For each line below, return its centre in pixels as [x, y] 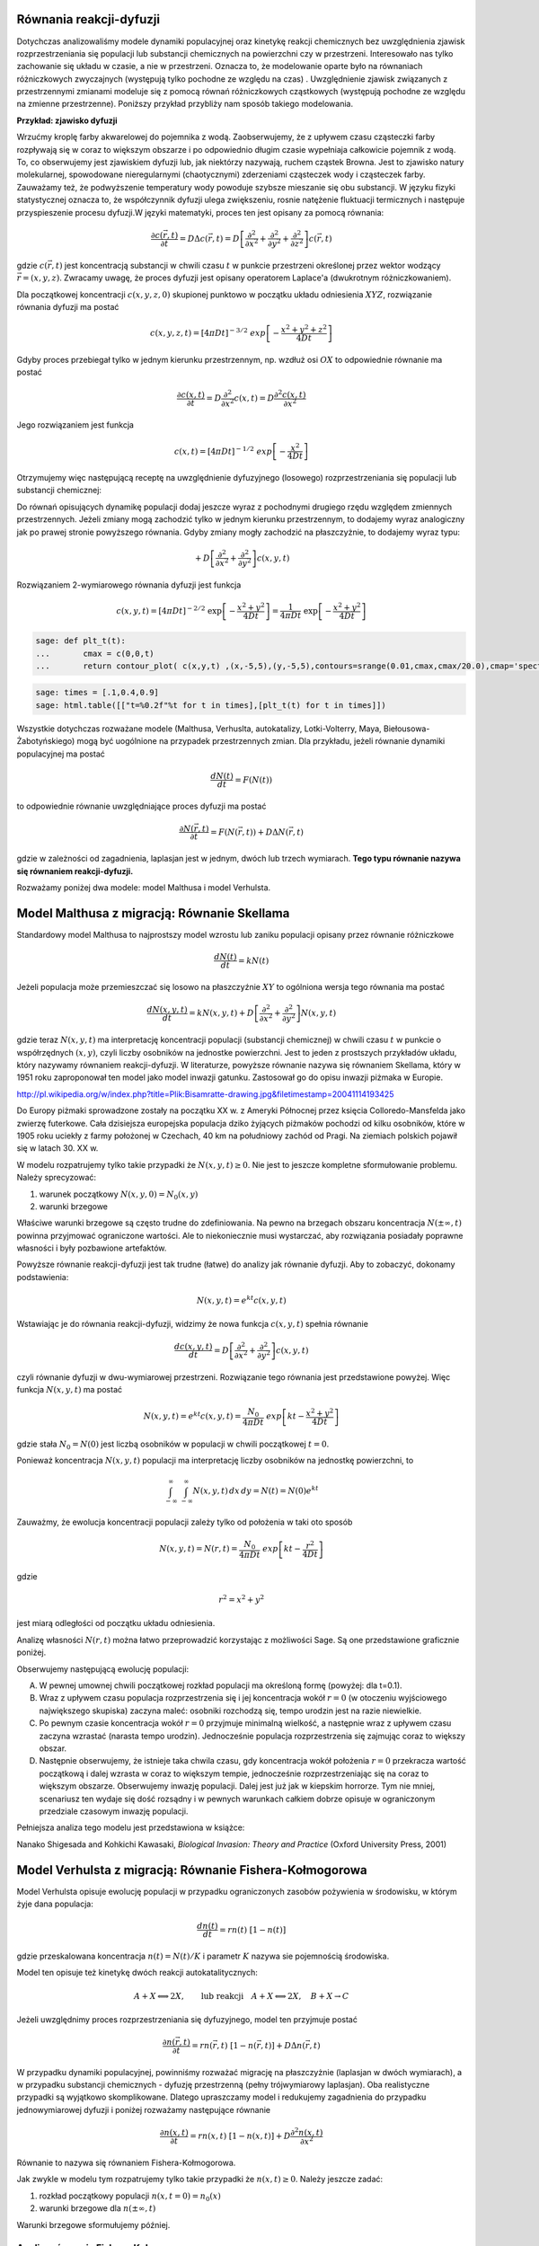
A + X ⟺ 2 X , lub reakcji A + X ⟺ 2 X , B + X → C [241, 1996]
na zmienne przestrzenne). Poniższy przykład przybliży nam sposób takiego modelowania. [185, 104]
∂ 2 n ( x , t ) [307, 2131]
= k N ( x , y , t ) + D [222, 1013]
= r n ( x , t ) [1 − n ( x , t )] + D [240, 2136]
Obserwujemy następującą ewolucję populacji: [103, 1669]
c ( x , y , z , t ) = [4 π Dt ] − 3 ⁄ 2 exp [208, 332]
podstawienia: [43, 1277]
